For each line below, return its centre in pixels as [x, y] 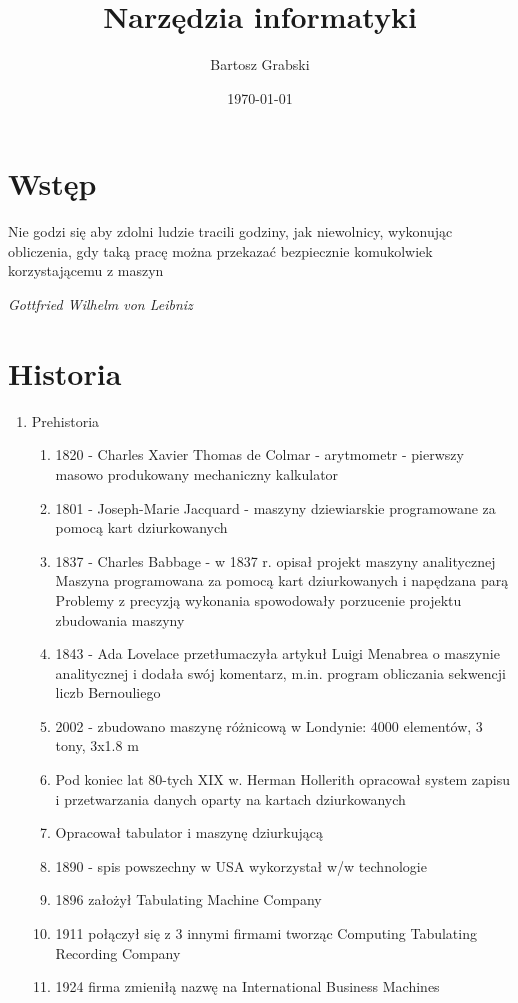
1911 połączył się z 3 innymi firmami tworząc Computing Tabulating [266, 933]
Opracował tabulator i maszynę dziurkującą [189, 832]
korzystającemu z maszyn [86, 270]
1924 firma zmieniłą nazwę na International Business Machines [247, 986]
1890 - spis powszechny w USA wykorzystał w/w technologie [241, 865]
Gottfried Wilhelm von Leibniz [100, 304]
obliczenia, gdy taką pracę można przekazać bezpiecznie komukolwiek [220, 250]
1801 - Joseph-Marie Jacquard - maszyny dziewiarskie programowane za [275, 507]
